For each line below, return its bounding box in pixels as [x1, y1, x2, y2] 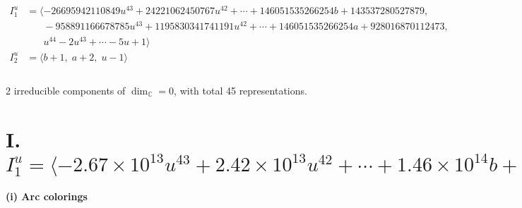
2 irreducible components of [6, 82, 126, 97]
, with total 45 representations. [174, 82, 307, 97]
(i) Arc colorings [6, 188, 88, 203]
